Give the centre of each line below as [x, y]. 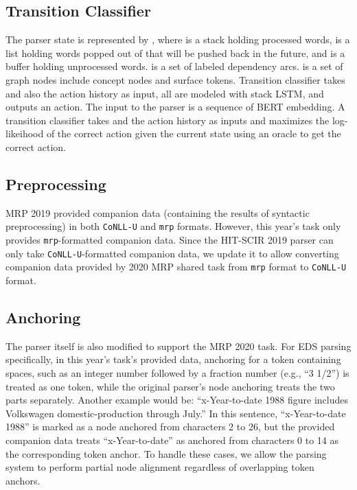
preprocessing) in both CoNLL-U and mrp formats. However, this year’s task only [173, 226]
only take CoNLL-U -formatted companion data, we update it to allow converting [172, 253]
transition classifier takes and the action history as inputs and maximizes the [168, 120]
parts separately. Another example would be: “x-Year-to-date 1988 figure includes [177, 400]
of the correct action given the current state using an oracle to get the [194, 133]
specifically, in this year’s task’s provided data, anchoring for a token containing [173, 359]
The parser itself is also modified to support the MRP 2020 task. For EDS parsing [178, 346]
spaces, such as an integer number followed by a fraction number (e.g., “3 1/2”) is [177, 372]
